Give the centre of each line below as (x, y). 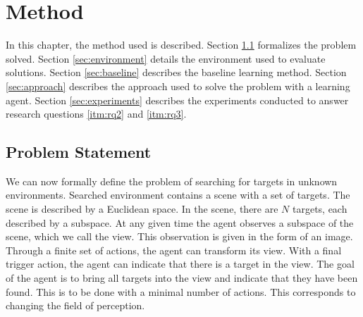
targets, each (320, 209)
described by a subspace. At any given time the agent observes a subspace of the (180, 222)
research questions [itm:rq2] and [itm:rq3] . (96, 114)
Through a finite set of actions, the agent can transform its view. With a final (174, 250)
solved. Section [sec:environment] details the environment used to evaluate (166, 58)
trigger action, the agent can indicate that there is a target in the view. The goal (180, 264)
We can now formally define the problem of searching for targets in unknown (172, 181)
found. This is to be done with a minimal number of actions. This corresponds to (181, 291)
